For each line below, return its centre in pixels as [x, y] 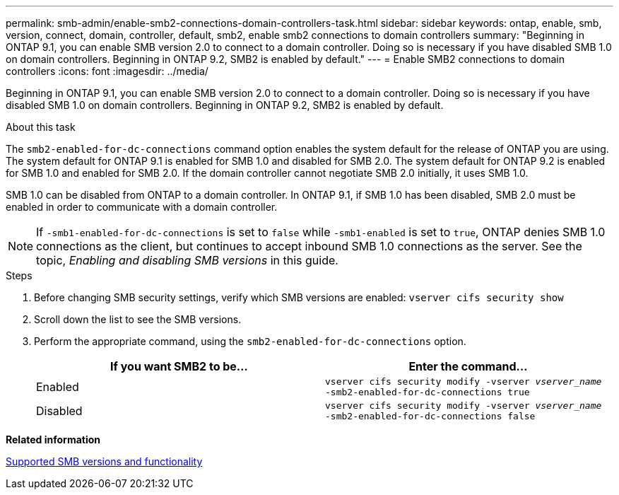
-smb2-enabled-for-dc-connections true [428, 392]
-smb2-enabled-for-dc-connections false [430, 416]
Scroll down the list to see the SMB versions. [138, 319]
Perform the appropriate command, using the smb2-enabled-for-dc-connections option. [250, 341]
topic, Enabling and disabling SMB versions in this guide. [187, 260]
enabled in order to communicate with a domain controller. [142, 207]
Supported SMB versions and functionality [104, 461]
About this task [41, 127]
